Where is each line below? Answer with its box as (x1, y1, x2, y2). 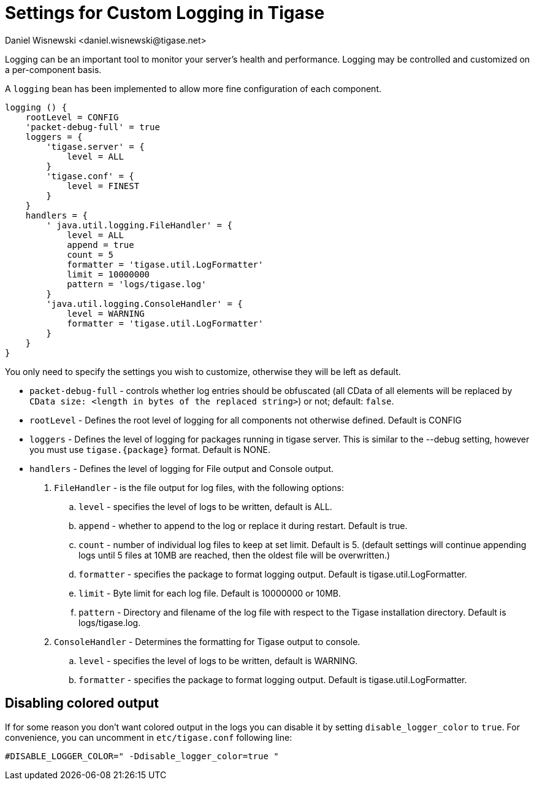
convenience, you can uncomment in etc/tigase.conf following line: (5, 732, 292, 743)
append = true (67, 239, 134, 250)
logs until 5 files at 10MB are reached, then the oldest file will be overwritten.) (78, 549, 391, 560)
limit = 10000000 (67, 269, 150, 279)
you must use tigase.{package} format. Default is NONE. (29, 444, 270, 455)
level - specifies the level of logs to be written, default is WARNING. (78, 655, 358, 666)
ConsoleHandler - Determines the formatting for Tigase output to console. (54, 636, 360, 647)
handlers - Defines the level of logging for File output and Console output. (29, 463, 334, 474)
